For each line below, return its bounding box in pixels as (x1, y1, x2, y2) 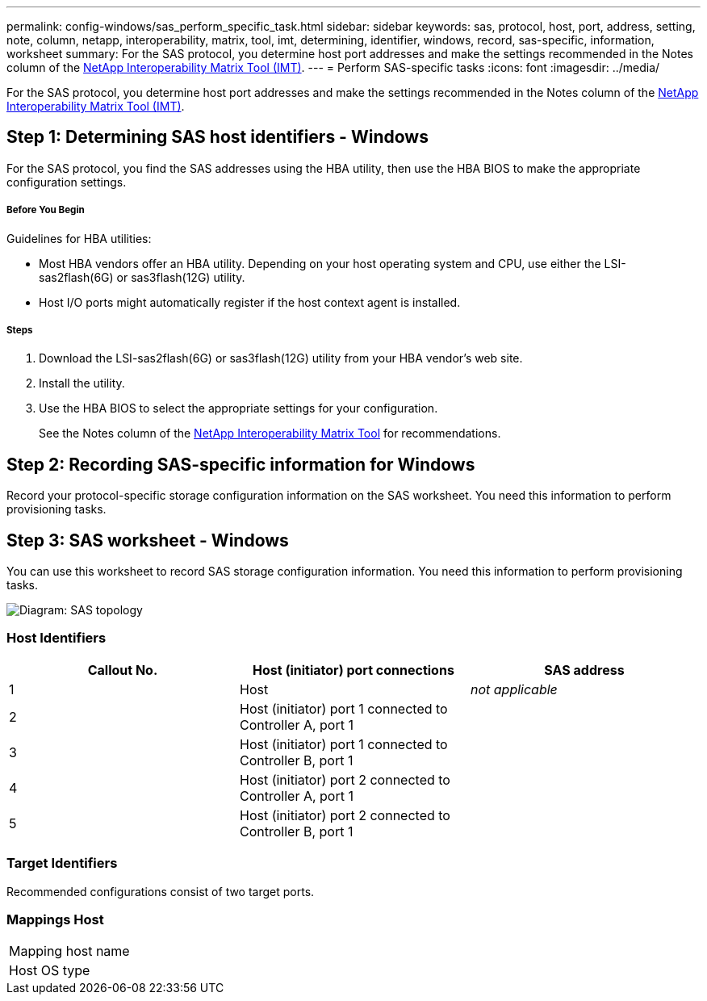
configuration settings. (6, 174, 127, 189)
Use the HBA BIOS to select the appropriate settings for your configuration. (39, 401, 438, 416)
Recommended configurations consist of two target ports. (6, 884, 315, 898)
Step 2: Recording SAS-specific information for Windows (6, 454, 475, 475)
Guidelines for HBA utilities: (6, 231, 152, 245)
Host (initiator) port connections (253, 661, 454, 678)
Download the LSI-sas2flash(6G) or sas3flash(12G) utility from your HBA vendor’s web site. (39, 351, 523, 366)
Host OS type (9, 962, 90, 979)
